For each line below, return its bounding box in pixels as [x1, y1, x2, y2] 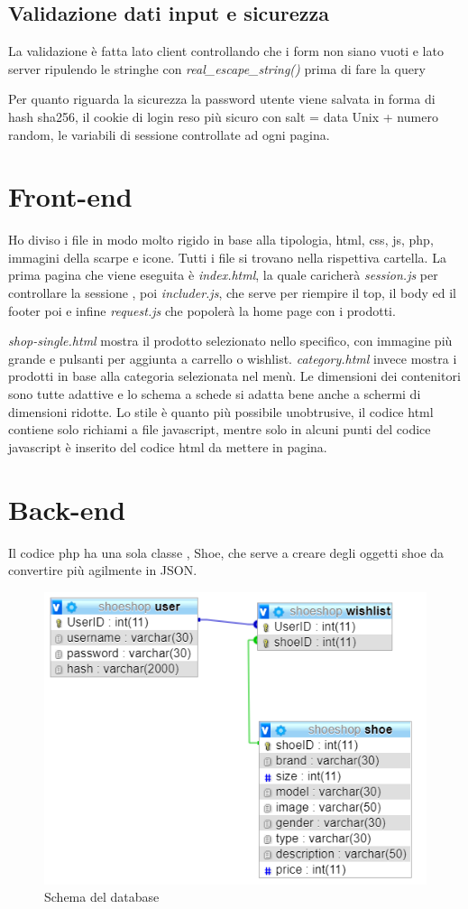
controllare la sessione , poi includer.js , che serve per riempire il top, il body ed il [8, 283, 456, 302]
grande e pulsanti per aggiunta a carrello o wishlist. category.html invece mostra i [8, 348, 457, 367]
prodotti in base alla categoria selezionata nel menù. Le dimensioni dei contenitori [8, 366, 461, 385]
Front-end [8, 178, 133, 215]
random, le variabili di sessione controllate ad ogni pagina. [8, 125, 330, 144]
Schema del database [44, 887, 160, 906]
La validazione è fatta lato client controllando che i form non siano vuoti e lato [8, 42, 444, 60]
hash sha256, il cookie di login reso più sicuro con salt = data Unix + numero [8, 107, 438, 125]
